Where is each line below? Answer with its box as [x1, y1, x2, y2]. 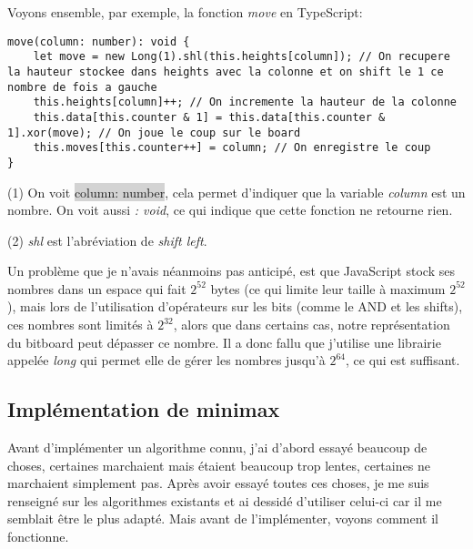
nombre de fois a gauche [7, 80, 157, 94]
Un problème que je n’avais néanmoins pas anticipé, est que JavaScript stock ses [7, 261, 455, 280]
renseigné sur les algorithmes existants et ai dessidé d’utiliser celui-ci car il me [7, 491, 442, 510]
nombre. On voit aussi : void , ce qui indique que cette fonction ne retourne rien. [7, 200, 453, 219]
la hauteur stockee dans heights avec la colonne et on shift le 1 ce [7, 65, 444, 78]
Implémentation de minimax [7, 395, 280, 423]
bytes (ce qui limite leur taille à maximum [210, 279, 446, 298]
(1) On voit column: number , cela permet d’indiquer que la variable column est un [7, 182, 466, 201]
